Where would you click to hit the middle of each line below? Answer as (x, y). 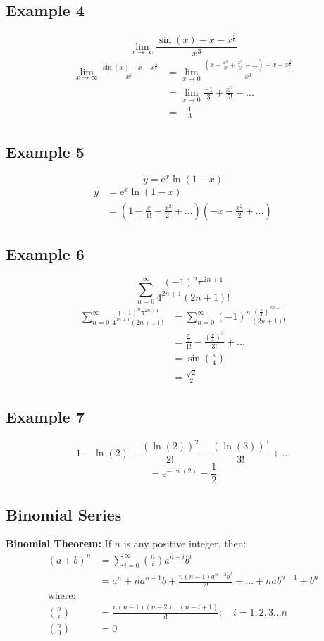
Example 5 (45, 151)
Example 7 (45, 416)
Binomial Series (64, 514)
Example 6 (45, 254)
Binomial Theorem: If (58, 543)
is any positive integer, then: (185, 543)
